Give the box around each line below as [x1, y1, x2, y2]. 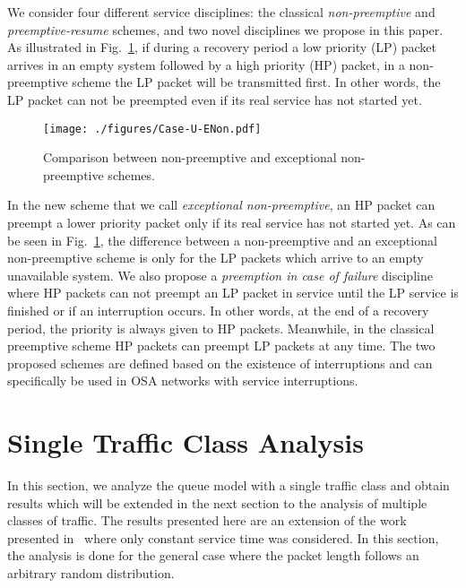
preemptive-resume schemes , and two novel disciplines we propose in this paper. [7, 20, 444, 39]
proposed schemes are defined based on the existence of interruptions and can [7, 353, 433, 372]
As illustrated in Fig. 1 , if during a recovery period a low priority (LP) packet [7, 38, 437, 56]
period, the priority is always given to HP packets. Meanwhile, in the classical [7, 318, 435, 337]
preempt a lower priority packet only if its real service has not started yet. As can [7, 213, 456, 231]
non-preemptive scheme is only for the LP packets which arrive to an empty [7, 248, 424, 267]
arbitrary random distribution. [7, 564, 175, 583]
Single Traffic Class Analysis [7, 424, 364, 461]
